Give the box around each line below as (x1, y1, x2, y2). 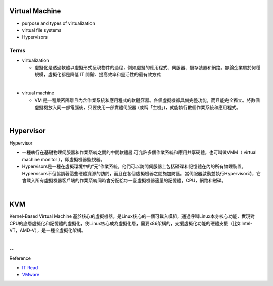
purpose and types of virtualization (22, 20, 96, 26)
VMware (22, 272, 40, 278)
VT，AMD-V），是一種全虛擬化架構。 (9, 227, 86, 233)
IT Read (22, 264, 38, 270)
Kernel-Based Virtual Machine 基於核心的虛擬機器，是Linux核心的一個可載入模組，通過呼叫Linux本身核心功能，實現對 (9, 213, 255, 219)
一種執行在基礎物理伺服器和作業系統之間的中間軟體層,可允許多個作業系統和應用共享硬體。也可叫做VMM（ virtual (22, 149, 257, 155)
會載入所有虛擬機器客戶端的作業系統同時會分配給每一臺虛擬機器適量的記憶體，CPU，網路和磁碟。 (22, 177, 226, 184)
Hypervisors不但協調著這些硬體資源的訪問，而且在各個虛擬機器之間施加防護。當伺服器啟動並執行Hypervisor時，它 (22, 170, 261, 176)
